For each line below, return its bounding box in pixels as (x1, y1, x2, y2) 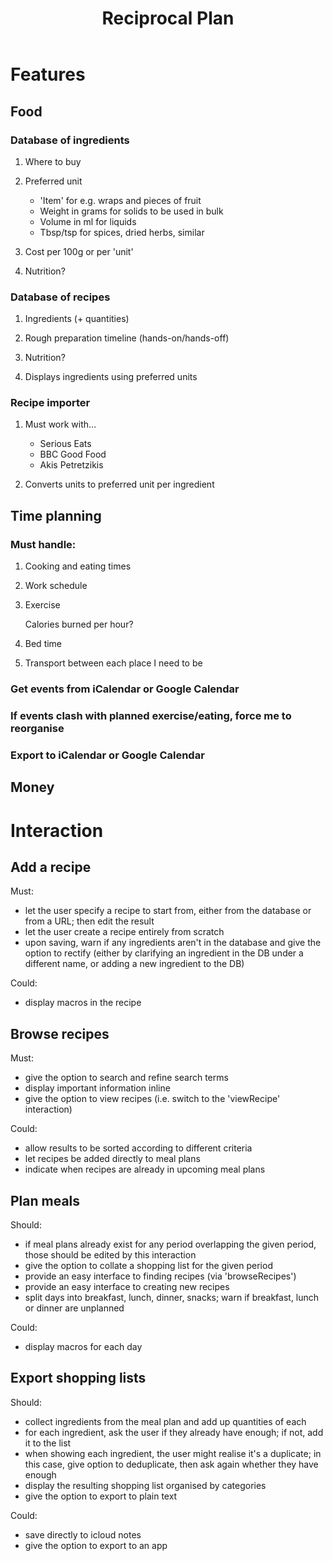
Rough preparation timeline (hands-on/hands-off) (24, 332, 230, 344)
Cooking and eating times (24, 560, 132, 572)
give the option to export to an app (24, 1539, 168, 1551)
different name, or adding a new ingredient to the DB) (24, 958, 245, 970)
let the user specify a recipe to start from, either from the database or (24, 905, 312, 917)
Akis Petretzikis (39, 459, 104, 471)
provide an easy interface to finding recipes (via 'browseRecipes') (24, 1270, 297, 1282)
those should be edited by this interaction (24, 1248, 197, 1261)
